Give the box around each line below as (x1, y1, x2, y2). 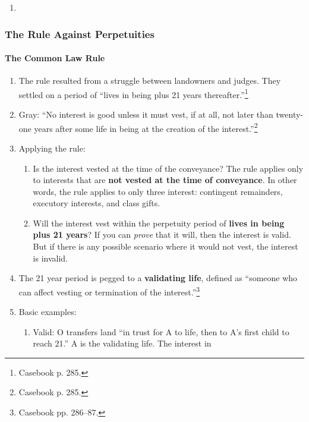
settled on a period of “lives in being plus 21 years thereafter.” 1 (18, 86, 248, 100)
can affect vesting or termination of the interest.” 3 (18, 284, 200, 298)
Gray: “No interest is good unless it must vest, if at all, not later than (18, 108, 273, 121)
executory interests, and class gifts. (33, 197, 160, 209)
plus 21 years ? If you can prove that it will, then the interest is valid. (33, 228, 291, 241)
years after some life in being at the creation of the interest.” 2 (34, 120, 258, 134)
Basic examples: (18, 306, 77, 318)
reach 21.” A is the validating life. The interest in (33, 337, 212, 349)
